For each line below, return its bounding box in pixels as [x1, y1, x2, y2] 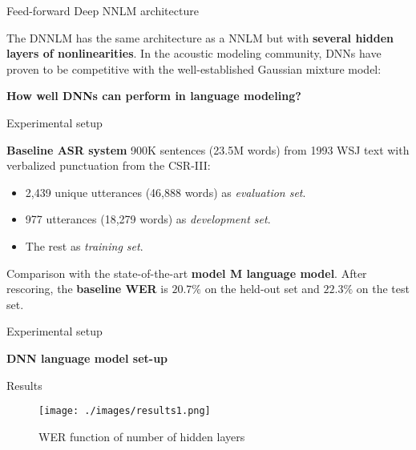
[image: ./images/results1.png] [38, 405, 211, 417]
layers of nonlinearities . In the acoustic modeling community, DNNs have [6, 45, 382, 62]
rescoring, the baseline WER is [6, 280, 168, 297]
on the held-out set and [204, 280, 320, 297]
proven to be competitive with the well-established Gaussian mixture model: [6, 60, 382, 77]
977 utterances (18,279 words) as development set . [25, 211, 271, 227]
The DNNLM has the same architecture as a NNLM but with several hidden [6, 29, 394, 46]
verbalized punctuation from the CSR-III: [6, 157, 211, 174]
